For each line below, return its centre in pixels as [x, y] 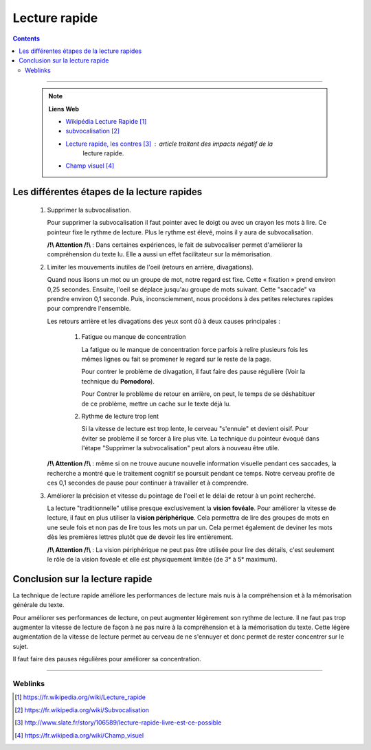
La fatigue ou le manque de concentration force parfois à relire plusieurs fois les [195, 349]
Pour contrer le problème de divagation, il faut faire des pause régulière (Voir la [193, 372]
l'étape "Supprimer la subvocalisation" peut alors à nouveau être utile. [180, 448]
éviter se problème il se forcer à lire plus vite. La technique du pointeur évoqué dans [200, 438]
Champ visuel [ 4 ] [90, 166]
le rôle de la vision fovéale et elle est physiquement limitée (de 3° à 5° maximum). [162, 559]
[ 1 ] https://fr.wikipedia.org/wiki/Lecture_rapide [80, 697]
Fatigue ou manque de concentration [134, 337]
